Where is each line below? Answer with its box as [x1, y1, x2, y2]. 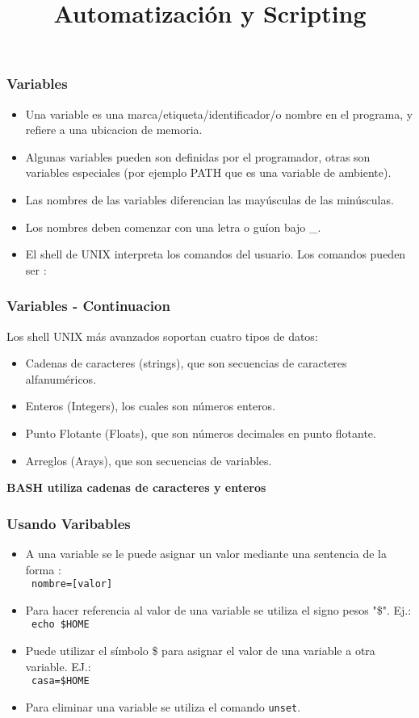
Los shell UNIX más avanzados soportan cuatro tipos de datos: [6, 327, 318, 344]
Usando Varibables [6, 513, 131, 533]
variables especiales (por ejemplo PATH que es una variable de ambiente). [25, 164, 392, 181]
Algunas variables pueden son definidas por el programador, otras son [25, 148, 371, 165]
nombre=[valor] [31, 578, 113, 590]
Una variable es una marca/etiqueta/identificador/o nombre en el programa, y [25, 105, 413, 122]
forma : [25, 561, 61, 577]
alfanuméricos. [25, 370, 97, 387]
